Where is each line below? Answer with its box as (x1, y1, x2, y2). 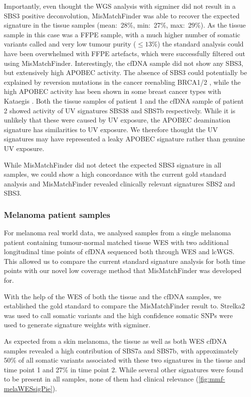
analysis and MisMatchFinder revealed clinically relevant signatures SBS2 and (4, 178, 236, 188)
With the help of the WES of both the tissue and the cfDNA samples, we (4, 291, 221, 301)
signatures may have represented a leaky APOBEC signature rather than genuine (4, 134, 245, 144)
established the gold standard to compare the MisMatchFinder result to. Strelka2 (4, 301, 245, 311)
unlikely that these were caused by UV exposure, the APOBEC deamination (4, 115, 231, 125)
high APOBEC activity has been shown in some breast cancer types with (4, 86, 221, 96)
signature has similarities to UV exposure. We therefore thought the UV (4, 124, 218, 134)
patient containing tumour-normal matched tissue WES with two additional (4, 237, 229, 247)
